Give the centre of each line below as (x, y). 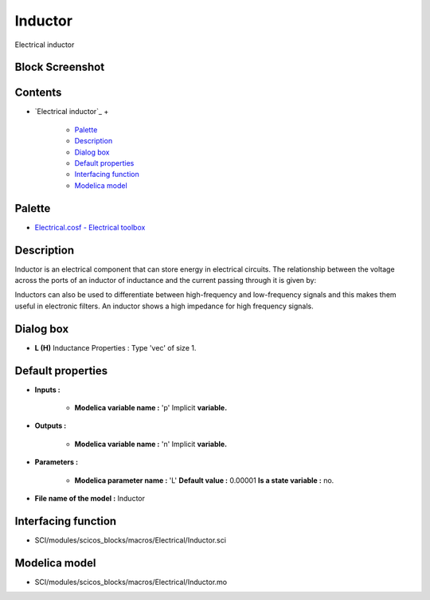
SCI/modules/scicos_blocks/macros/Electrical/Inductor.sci (131, 540)
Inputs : (48, 390)
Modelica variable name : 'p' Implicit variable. (151, 408)
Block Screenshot (60, 67)
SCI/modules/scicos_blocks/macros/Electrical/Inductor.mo (131, 582)
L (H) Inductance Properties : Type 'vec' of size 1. (115, 347)
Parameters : (57, 462)
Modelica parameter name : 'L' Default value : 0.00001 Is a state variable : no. (204, 480)
